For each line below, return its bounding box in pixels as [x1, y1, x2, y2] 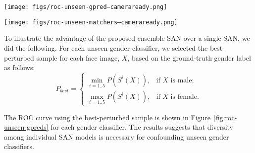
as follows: [4, 62, 35, 73]
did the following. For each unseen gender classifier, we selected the [4, 42, 208, 53]
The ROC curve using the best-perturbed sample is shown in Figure [4, 112, 211, 122]
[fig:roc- [214, 112, 237, 122]
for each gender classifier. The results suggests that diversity [51, 122, 233, 132]
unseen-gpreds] [4, 122, 49, 132]
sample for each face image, [36, 52, 120, 63]
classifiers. [4, 141, 34, 152]
